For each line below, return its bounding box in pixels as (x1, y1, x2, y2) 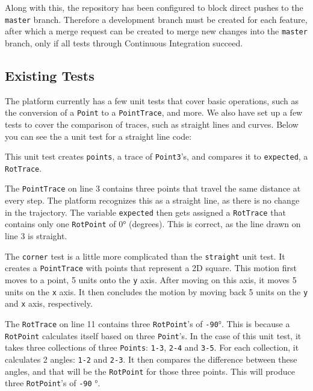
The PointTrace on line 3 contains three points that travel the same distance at (5, 182, 301, 195)
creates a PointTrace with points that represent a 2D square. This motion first (5, 261, 297, 274)
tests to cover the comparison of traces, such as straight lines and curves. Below (5, 117, 299, 130)
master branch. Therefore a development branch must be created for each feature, (5, 13, 308, 25)
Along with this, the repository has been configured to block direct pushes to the (5, 1, 303, 13)
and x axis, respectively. (5, 297, 93, 310)
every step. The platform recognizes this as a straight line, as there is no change (5, 194, 300, 207)
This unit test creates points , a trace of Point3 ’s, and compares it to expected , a (5, 150, 308, 163)
